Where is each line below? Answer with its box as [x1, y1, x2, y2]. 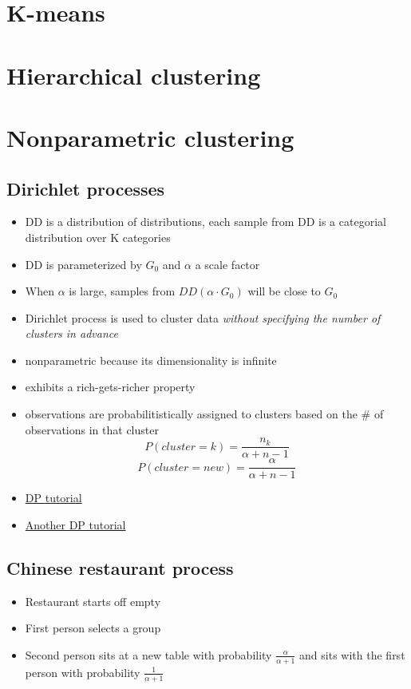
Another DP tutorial [25, 516, 126, 533]
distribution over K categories [25, 228, 171, 245]
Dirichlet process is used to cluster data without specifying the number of [25, 309, 381, 326]
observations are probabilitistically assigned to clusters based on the [25, 406, 358, 422]
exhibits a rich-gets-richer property [25, 378, 196, 395]
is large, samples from [69, 283, 176, 299]
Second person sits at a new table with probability [25, 646, 272, 663]
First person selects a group [25, 620, 161, 636]
